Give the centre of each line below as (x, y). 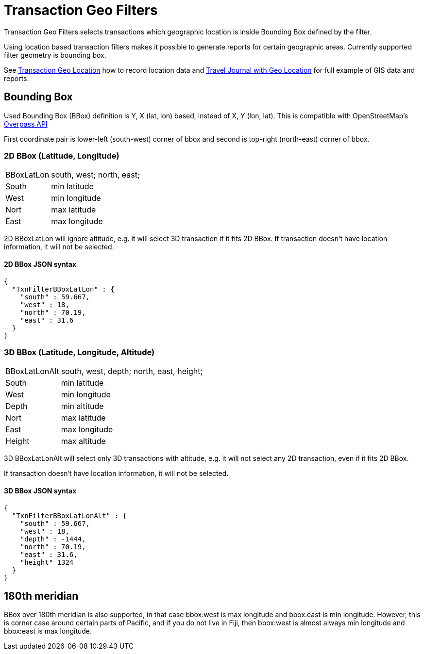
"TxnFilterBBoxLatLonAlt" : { (69, 515)
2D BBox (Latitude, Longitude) (62, 155)
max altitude (83, 441)
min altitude (82, 406)
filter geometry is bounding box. (55, 55)
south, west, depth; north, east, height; (132, 371)
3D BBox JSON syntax (40, 490)
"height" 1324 (47, 562)
